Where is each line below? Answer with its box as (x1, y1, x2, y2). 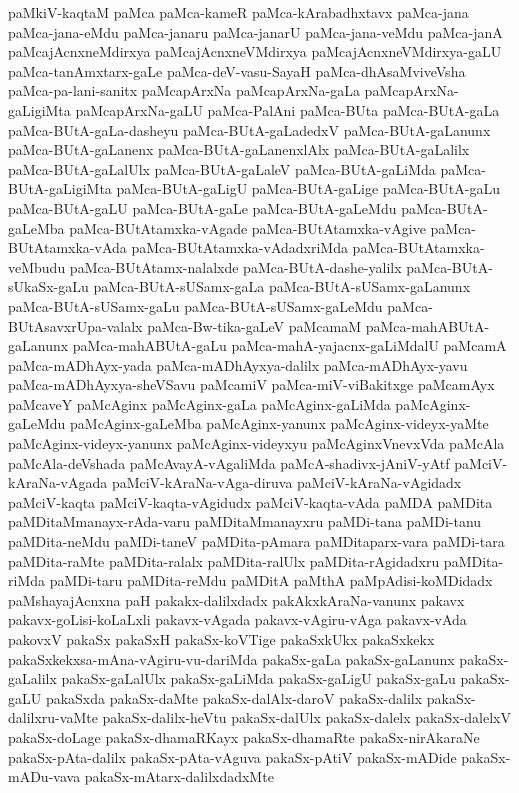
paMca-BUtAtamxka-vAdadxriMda (131, 237, 348, 258)
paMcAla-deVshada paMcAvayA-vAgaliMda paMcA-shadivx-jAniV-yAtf (8, 452, 450, 473)
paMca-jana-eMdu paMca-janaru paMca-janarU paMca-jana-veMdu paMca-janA (8, 21, 503, 42)
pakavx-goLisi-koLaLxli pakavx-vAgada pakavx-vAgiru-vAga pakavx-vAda (8, 609, 467, 630)
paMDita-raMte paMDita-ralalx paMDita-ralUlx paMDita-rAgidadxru (8, 550, 440, 571)
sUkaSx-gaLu (8, 276, 89, 297)
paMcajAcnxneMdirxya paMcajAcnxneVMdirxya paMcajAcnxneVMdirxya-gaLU (8, 41, 502, 62)
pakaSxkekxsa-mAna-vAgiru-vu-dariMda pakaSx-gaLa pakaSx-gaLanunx (8, 648, 455, 669)
